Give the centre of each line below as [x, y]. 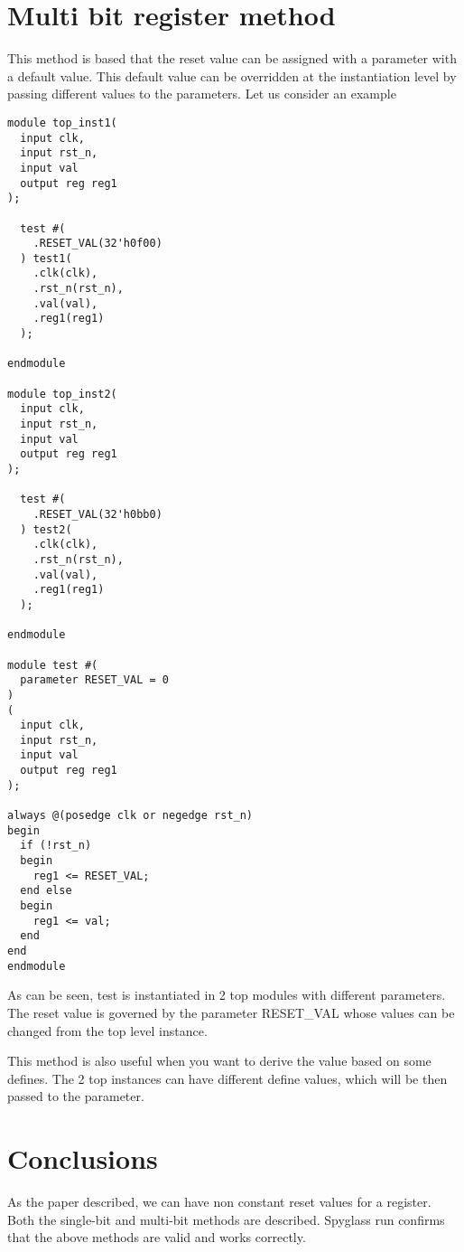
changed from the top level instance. [107, 1030]
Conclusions [83, 1158]
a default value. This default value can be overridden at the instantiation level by [232, 75]
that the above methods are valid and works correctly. [157, 1237]
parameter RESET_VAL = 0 [94, 680]
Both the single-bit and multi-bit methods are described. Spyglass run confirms [226, 1219]
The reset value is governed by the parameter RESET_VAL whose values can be [231, 1012]
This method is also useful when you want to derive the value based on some [219, 1061]
